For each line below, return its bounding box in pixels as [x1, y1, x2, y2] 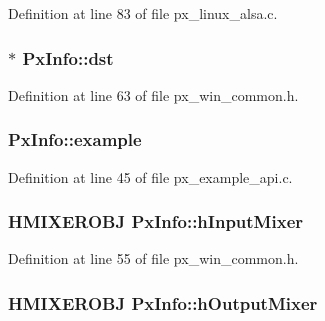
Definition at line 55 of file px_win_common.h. [8, 248, 299, 269]
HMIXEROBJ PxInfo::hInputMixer [8, 209, 304, 234]
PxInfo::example [8, 127, 142, 152]
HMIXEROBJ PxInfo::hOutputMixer [8, 290, 318, 315]
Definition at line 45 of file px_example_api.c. [8, 166, 293, 187]
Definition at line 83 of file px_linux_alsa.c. [8, 3, 278, 23]
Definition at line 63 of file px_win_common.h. [8, 84, 299, 105]
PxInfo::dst [22, 45, 114, 70]
